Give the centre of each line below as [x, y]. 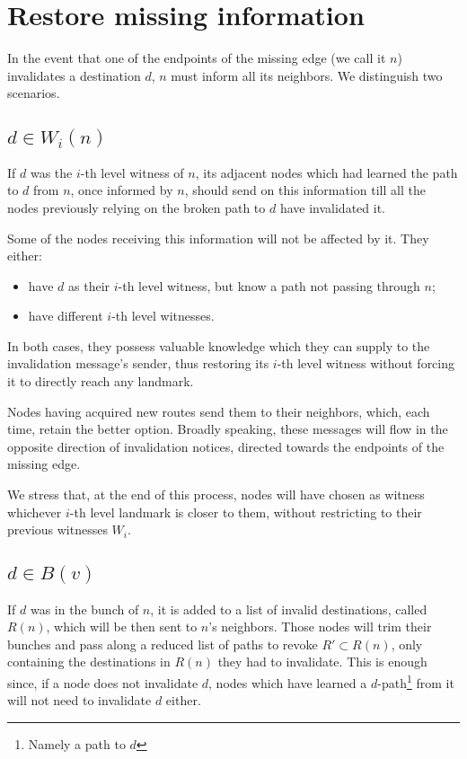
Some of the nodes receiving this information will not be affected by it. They [218, 238]
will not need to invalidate [79, 700]
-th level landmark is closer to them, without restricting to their [246, 512]
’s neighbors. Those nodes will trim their [320, 627]
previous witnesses [57, 530]
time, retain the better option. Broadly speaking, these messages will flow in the [228, 429]
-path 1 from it [416, 681]
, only [407, 644]
